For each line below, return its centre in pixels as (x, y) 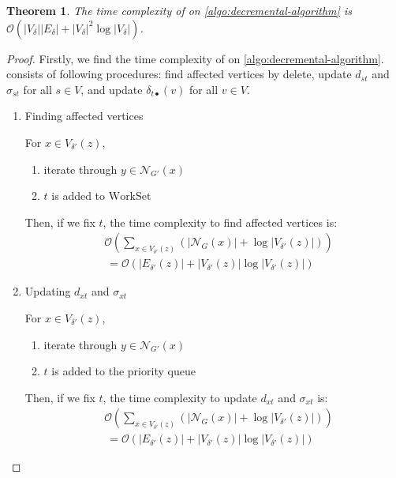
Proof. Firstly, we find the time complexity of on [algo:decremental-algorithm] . (195, 58)
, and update (112, 89)
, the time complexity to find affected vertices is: (220, 222)
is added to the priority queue (123, 371)
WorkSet (130, 197)
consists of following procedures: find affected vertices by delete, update (179, 74)
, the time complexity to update (180, 397)
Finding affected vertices (84, 116)
